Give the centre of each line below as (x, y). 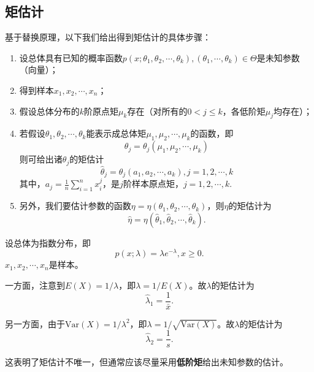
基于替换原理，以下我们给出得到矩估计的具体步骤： (108, 37)
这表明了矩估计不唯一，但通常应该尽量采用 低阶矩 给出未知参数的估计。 (147, 362)
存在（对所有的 (157, 111)
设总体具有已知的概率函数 (71, 57)
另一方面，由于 (35, 323)
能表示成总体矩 (116, 133)
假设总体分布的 (49, 111)
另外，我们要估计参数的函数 (75, 206)
